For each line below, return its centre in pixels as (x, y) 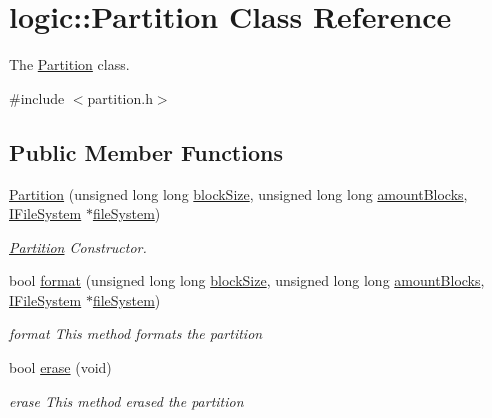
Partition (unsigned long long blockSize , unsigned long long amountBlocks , (238, 193)
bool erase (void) (60, 367)
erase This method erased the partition (126, 400)
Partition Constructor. (78, 246)
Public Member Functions (146, 151)
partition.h (120, 97)
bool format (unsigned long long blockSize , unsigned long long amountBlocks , (247, 280)
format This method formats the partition (136, 333)
